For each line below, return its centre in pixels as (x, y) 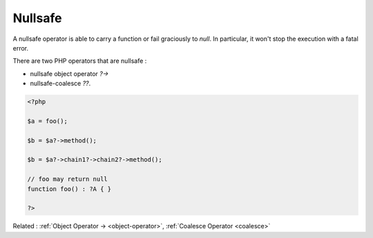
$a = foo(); (48, 121)
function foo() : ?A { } (69, 189)
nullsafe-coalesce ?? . (60, 84)
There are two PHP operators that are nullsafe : (80, 61)
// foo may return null (68, 179)
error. (21, 48)
